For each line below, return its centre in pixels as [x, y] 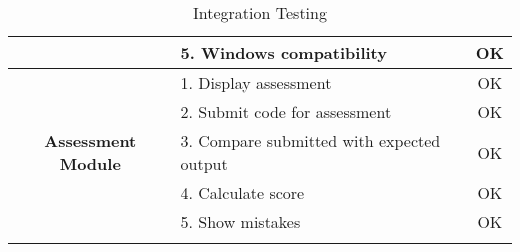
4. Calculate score [242, 192]
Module [90, 163]
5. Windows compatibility [283, 52]
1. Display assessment [256, 82]
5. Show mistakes [240, 221]
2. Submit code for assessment [286, 111]
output [204, 163]
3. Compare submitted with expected [310, 140]
